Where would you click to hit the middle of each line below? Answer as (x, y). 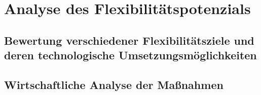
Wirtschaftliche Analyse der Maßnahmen (114, 84)
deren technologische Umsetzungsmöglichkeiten (130, 55)
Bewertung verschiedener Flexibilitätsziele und (129, 40)
